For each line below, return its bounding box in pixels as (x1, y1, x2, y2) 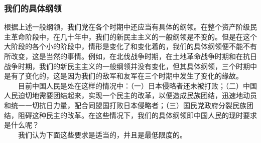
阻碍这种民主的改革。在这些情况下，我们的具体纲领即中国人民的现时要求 (18, 109, 257, 120)
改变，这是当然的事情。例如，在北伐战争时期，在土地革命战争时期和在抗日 (11, 51, 257, 61)
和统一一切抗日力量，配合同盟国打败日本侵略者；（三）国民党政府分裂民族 (4, 99, 246, 110)
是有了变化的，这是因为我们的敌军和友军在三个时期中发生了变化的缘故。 (4, 70, 243, 81)
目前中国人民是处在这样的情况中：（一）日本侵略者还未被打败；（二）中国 (18, 80, 257, 90)
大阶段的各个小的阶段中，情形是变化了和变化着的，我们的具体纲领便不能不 (4, 41, 250, 51)
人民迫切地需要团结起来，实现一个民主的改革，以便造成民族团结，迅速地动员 (4, 90, 257, 100)
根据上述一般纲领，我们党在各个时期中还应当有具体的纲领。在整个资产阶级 (4, 21, 250, 32)
